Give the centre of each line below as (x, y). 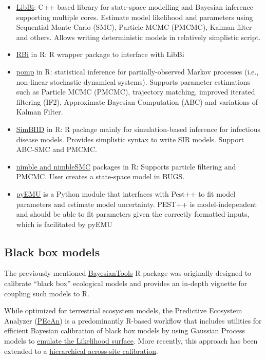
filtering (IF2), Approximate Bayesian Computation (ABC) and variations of (137, 101)
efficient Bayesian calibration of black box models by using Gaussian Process (125, 330)
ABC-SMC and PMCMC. (56, 149)
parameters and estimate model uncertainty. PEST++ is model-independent (136, 204)
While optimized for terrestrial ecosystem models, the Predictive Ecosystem (123, 310)
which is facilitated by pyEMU (64, 224)
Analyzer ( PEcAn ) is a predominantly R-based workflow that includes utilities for (133, 320)
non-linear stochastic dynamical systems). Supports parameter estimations (133, 81)
